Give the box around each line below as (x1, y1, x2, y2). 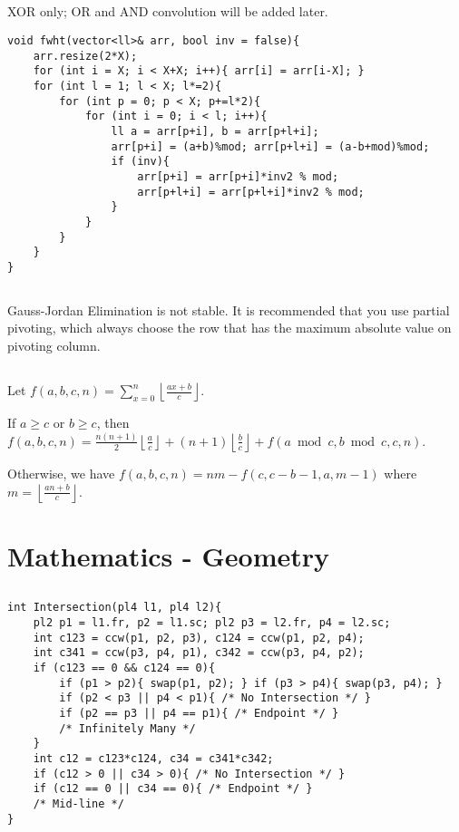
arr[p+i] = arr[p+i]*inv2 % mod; (137, 169, 339, 183)
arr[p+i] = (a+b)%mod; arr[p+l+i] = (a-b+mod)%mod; (111, 140, 430, 153)
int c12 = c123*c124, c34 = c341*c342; (33, 751, 274, 765)
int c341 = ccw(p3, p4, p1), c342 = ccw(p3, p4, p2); (33, 646, 365, 660)
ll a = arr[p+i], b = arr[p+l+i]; (111, 124, 319, 138)
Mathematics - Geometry (7, 537, 330, 574)
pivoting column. (7, 336, 101, 355)
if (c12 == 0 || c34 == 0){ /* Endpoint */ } (33, 782, 313, 796)
